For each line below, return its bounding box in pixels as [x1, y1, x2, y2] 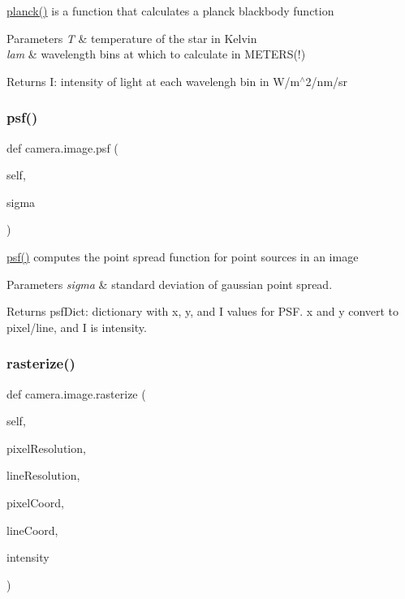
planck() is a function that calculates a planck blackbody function [6, 2, 334, 19]
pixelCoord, [6, 493, 64, 511]
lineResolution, [6, 467, 80, 484]
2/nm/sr [305, 72, 348, 89]
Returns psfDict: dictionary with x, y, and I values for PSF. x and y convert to [6, 303, 399, 320]
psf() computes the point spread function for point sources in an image [6, 248, 359, 265]
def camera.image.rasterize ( [6, 385, 146, 402]
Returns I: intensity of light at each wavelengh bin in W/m [6, 72, 300, 89]
